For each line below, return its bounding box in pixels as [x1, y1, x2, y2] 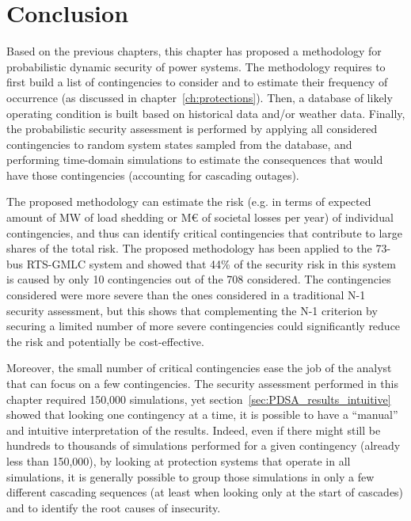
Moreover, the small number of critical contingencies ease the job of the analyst [6, 359, 392, 376]
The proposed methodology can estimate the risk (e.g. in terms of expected [6, 193, 371, 210]
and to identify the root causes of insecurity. [6, 499, 221, 515]
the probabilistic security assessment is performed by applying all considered [6, 120, 378, 137]
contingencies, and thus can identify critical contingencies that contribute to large [6, 224, 403, 241]
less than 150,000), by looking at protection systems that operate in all [6, 452, 351, 469]
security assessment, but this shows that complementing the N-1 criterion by [6, 302, 378, 318]
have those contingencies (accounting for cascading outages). [6, 166, 299, 183]
